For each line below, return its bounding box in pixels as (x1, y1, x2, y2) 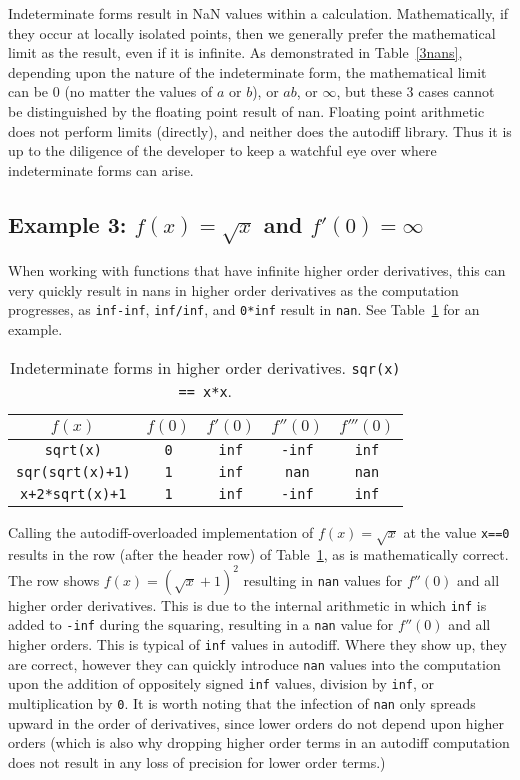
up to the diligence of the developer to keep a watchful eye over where (8, 140, 437, 161)
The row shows (8, 569, 100, 590)
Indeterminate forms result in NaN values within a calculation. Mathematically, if (8, 3, 509, 23)
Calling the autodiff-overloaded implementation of (8, 521, 314, 542)
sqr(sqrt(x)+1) (16, 463, 131, 480)
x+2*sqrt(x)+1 (20, 485, 127, 502)
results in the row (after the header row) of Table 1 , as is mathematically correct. (8, 544, 509, 565)
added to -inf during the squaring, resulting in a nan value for (8, 614, 394, 635)
